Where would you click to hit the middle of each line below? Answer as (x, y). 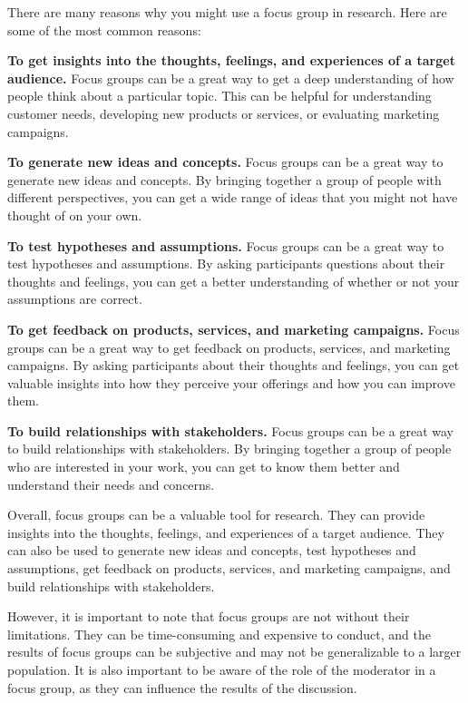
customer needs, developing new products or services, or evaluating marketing (224, 113)
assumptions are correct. (75, 299)
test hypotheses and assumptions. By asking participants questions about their (226, 264)
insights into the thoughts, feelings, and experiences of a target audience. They (226, 532)
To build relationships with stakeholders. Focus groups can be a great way (230, 430)
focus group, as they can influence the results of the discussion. (182, 687)
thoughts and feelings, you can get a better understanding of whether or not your (234, 281)
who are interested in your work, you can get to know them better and (204, 467)
